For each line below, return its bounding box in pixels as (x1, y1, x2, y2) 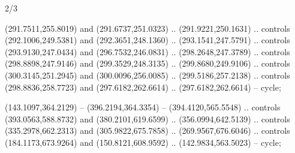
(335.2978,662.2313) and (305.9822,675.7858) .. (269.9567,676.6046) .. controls (5, 124, 290, 137)
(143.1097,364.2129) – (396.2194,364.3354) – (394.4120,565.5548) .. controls (5, 101, 281, 113)
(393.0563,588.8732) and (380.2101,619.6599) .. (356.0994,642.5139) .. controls (5, 112, 290, 125)
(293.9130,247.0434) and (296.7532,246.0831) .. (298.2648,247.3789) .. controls (5, 45, 290, 58)
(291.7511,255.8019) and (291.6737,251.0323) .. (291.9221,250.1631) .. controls (5, 22, 290, 34)
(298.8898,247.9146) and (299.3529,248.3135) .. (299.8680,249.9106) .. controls (5, 57, 290, 70)
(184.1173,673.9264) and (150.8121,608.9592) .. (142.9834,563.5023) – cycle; (5, 136, 281, 148)
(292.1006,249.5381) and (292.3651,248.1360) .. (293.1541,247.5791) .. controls (5, 34, 290, 46)
